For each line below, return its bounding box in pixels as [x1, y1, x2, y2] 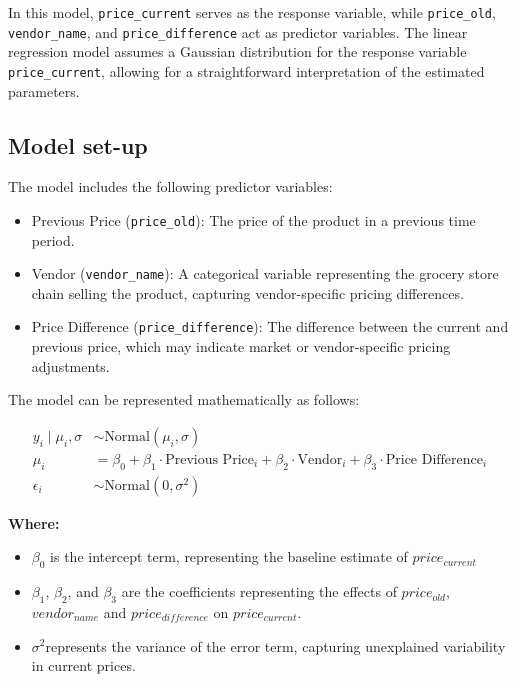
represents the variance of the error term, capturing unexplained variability [45, 635, 506, 656]
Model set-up [8, 129, 148, 160]
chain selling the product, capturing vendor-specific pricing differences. [31, 282, 464, 303]
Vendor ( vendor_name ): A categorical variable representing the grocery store [31, 263, 499, 284]
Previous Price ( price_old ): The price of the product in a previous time [31, 209, 476, 230]
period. [31, 229, 75, 250]
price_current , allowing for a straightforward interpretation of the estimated [8, 60, 485, 81]
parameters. [8, 80, 80, 101]
